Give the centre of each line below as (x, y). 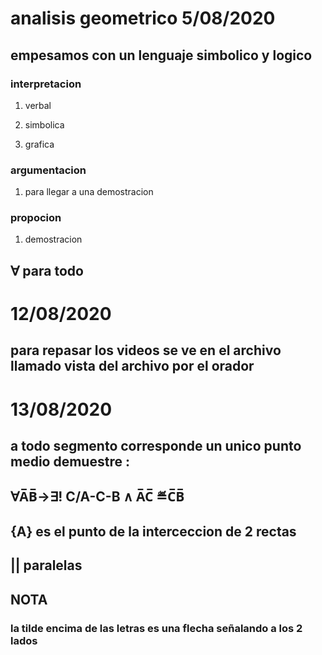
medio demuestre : (70, 462)
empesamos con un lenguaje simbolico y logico (161, 55)
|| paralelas (46, 565)
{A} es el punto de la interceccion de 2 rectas (153, 531)
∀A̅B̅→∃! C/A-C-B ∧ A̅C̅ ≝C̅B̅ (97, 497)
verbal (38, 105)
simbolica (44, 124)
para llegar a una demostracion (89, 192)
